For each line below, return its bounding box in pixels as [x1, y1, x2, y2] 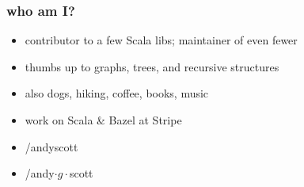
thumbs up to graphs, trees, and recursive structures [25, 58, 279, 74]
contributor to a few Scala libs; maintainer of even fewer [25, 32, 298, 48]
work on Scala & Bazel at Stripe [25, 112, 182, 128]
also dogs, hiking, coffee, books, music [25, 85, 209, 101]
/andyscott [25, 138, 78, 155]
